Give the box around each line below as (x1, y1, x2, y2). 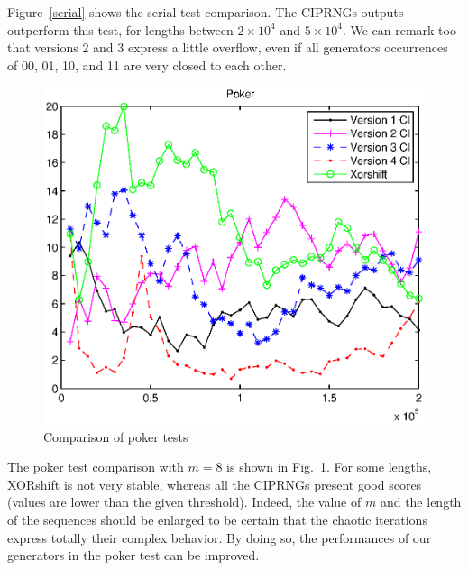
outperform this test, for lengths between (7, 20, 234, 39)
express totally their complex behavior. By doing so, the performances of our (7, 528, 432, 547)
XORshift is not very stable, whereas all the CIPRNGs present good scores (7, 474, 422, 493)
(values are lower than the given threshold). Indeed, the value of (7, 492, 362, 511)
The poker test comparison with (7, 457, 184, 476)
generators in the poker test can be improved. (7, 546, 260, 565)
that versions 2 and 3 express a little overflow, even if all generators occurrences (7, 38, 448, 57)
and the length (380, 492, 462, 511)
